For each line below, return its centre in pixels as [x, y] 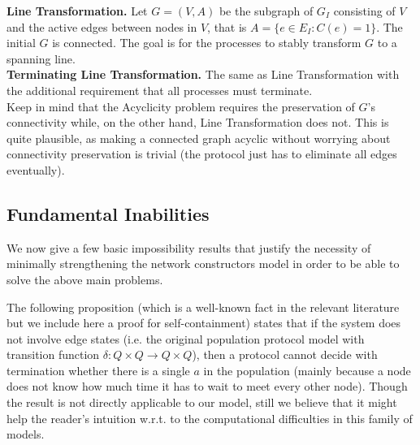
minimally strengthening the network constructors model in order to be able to [203, 264]
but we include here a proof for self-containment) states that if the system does [204, 323]
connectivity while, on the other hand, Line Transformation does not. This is [198, 122]
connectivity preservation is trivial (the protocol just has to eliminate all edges [202, 154]
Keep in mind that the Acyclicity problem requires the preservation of [181, 106]
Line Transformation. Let [77, 11]
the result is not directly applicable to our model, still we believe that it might [202, 402]
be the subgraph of [266, 11]
